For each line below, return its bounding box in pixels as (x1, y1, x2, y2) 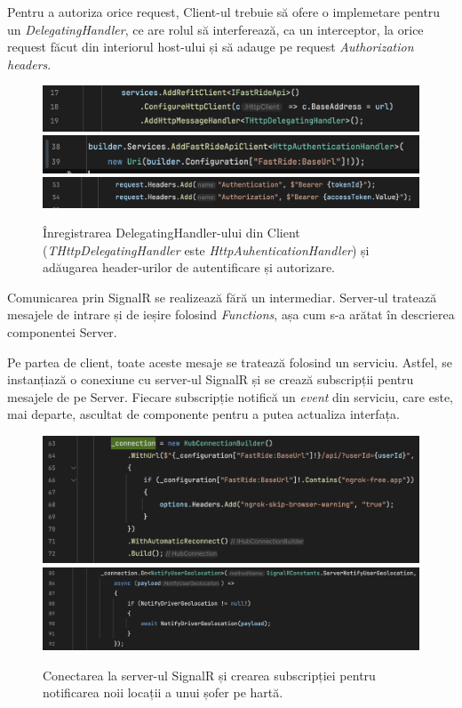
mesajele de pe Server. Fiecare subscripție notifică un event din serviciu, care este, (7, 387, 454, 406)
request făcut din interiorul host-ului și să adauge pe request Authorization (7, 37, 414, 56)
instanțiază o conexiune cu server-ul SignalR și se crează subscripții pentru (7, 370, 414, 389)
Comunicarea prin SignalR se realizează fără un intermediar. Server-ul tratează (7, 287, 437, 306)
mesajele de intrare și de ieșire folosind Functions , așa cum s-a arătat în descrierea (7, 305, 455, 324)
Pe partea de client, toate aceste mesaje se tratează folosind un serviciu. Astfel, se (7, 352, 452, 371)
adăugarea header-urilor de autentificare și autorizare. (43, 258, 335, 277)
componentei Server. (7, 323, 117, 342)
